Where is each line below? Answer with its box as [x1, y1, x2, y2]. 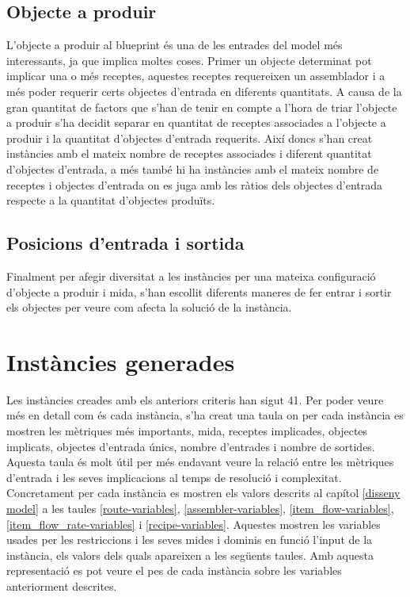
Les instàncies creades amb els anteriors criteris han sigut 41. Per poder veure [6, 391, 384, 408]
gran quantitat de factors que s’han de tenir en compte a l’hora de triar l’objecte [6, 98, 397, 115]
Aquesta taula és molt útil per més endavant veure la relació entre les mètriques [6, 453, 394, 470]
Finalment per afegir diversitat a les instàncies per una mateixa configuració [6, 267, 376, 284]
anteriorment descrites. [6, 577, 117, 594]
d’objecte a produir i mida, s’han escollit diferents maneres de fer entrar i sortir [6, 283, 392, 300]
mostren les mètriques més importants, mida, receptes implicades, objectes [6, 423, 368, 439]
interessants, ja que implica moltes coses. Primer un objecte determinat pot [6, 52, 372, 68]
